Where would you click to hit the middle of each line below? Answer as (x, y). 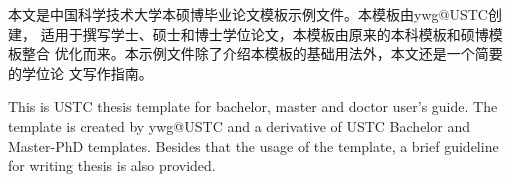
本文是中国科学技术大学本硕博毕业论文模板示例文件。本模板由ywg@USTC (248, 14)
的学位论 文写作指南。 (80, 72)
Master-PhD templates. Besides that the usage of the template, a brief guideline (253, 145)
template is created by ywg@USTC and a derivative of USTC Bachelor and (239, 125)
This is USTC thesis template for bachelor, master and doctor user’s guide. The (253, 106)
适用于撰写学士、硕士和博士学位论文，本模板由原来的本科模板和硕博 (264, 33)
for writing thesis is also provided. (112, 165)
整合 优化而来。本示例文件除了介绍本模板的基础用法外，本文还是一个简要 (262, 53)
